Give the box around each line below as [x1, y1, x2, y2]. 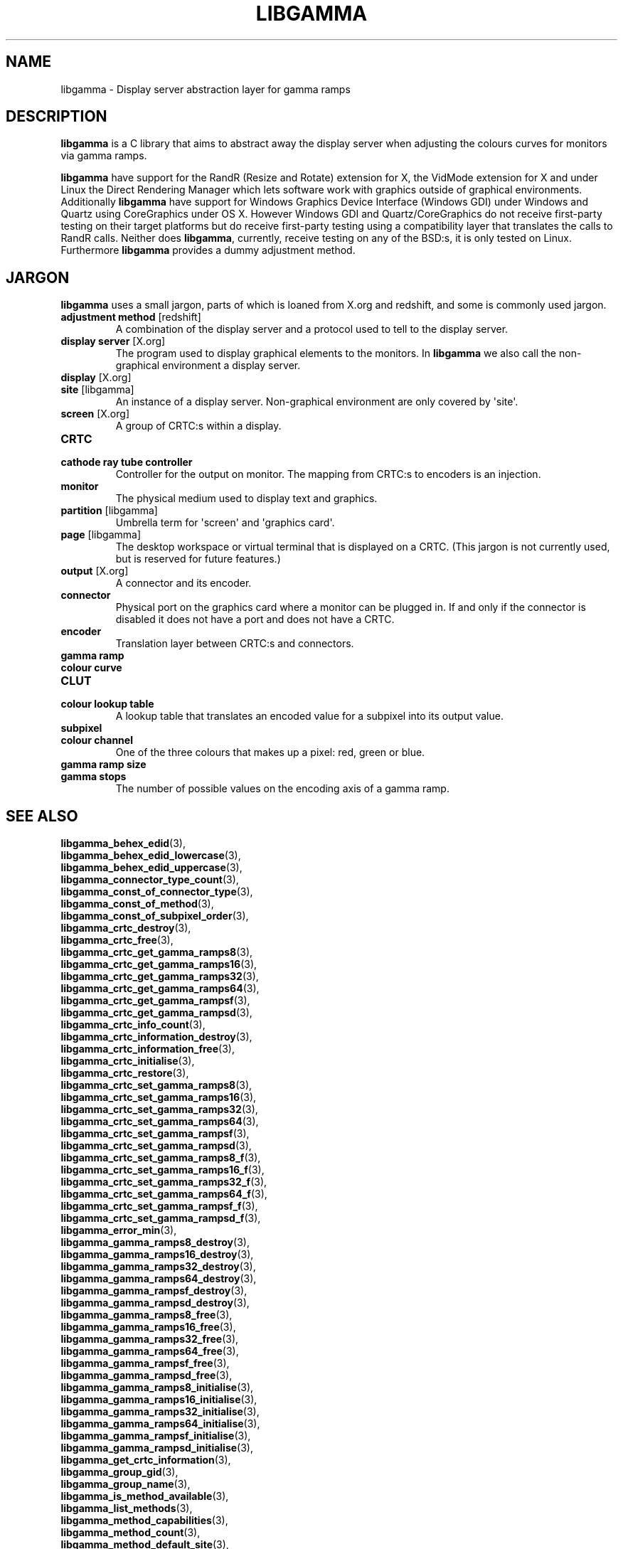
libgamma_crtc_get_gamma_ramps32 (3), [60, 970, 259, 983]
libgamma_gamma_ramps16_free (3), [60, 1321, 236, 1334]
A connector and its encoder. [115, 577, 252, 590]
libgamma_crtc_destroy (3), [60, 922, 191, 935]
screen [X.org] [60, 408, 129, 420]
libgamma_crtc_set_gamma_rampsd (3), [60, 1139, 252, 1152]
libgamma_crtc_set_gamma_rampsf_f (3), [60, 1200, 258, 1213]
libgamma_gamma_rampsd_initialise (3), [60, 1442, 253, 1454]
